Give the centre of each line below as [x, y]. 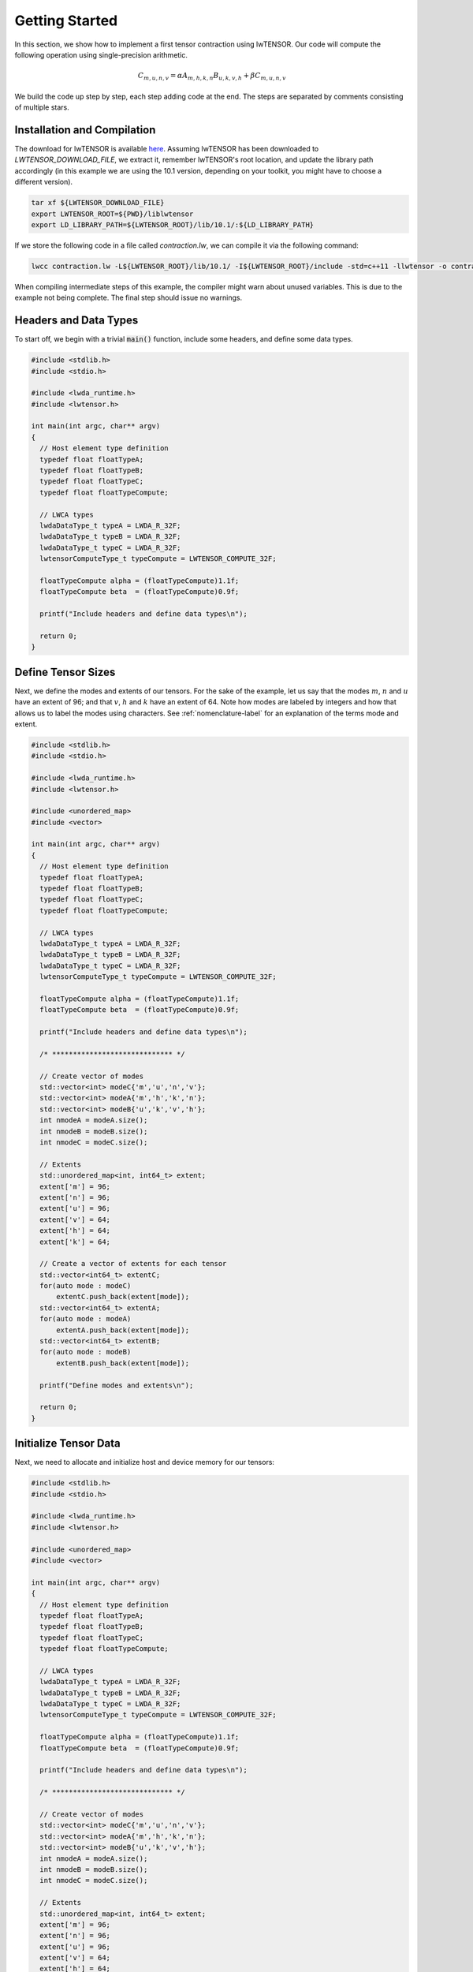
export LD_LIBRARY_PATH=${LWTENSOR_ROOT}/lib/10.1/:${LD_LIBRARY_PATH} [173, 224]
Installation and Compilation [85, 130]
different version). [44, 182]
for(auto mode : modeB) [86, 1352]
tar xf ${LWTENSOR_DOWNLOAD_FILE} [98, 203]
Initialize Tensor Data [68, 1444]
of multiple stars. [42, 107]
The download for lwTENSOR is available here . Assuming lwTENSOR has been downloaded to [167, 148]
